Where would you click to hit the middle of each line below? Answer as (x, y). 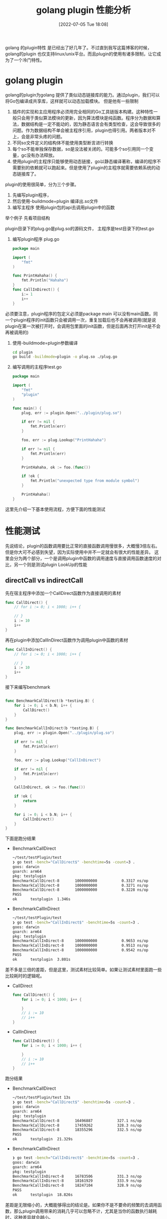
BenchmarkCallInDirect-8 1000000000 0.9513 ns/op (80, 945)
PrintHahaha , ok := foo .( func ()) (56, 467)
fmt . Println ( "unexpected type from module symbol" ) (85, 481)
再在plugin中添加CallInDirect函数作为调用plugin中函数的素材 (67, 640)
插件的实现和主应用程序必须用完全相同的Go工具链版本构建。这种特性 (83, 111)
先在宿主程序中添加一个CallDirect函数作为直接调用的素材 (63, 593)
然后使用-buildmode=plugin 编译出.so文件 (55, 201)
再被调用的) (17, 332)
